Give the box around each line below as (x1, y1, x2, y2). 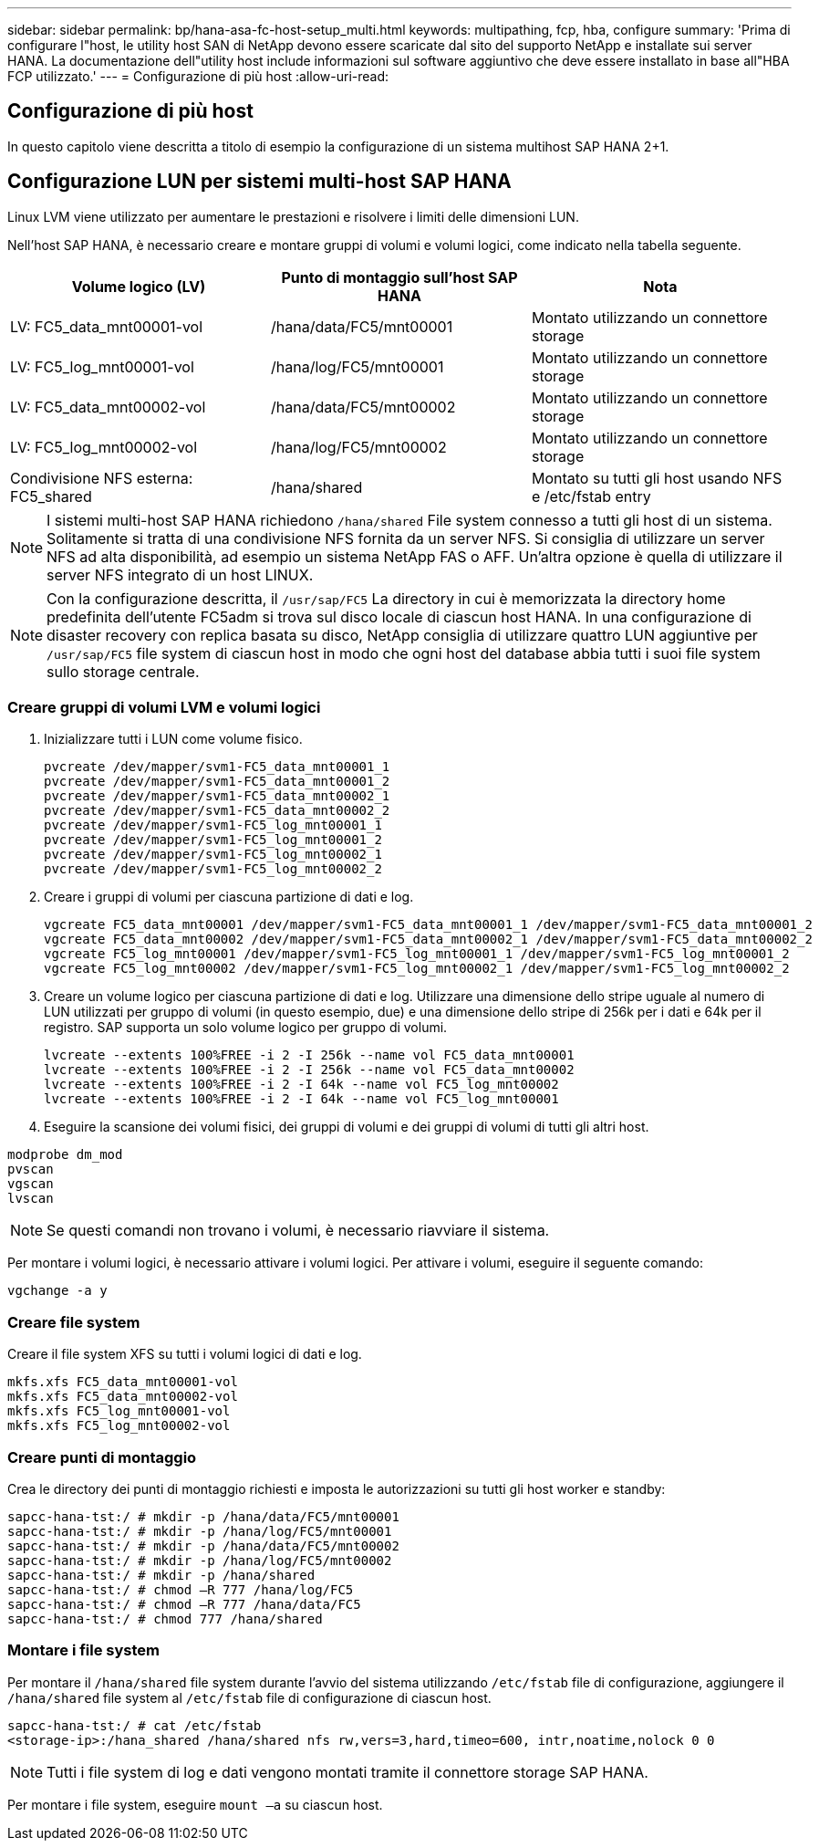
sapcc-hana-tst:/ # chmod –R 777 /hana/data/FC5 (7, 1596, 361, 1612)
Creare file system (7, 1312, 140, 1331)
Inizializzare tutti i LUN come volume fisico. (44, 731, 303, 747)
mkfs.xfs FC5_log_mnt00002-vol (7, 1418, 231, 1434)
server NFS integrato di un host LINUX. (47, 565, 314, 584)
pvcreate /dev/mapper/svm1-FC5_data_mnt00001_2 (44, 774, 390, 789)
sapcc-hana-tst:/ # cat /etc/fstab (7, 1717, 262, 1733)
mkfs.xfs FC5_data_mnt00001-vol (7, 1374, 238, 1390)
